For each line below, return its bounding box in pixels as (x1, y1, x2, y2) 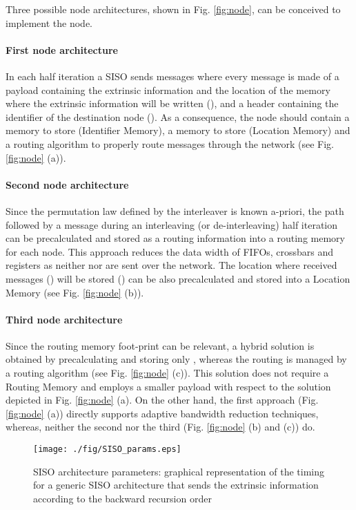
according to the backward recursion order (33, 491, 212, 505)
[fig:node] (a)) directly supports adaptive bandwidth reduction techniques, (6, 406, 319, 420)
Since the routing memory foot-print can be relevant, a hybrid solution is (6, 338, 315, 352)
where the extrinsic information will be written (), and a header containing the (6, 96, 339, 111)
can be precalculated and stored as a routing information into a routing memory (6, 231, 345, 245)
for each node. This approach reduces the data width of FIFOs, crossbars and (6, 244, 334, 258)
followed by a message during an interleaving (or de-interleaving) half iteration (6, 217, 338, 232)
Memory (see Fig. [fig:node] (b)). (6, 285, 144, 299)
